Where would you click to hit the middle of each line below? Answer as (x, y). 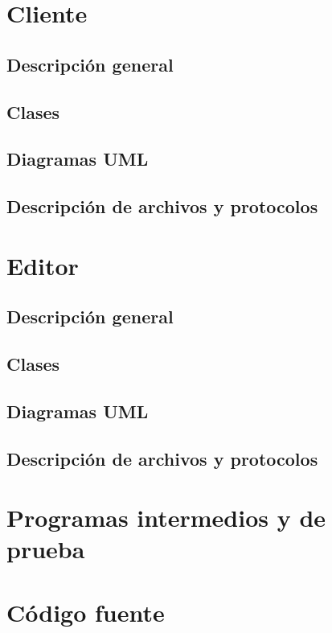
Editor (43, 265)
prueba (46, 549)
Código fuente (86, 612)
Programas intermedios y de (166, 518)
